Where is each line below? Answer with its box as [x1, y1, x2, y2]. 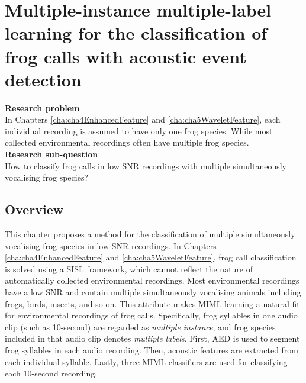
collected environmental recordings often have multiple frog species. [5, 136, 249, 149]
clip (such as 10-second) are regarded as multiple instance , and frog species [5, 320, 276, 333]
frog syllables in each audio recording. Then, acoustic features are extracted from [5, 343, 299, 356]
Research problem [5, 101, 80, 114]
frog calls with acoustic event [5, 44, 247, 68]
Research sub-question [5, 148, 98, 160]
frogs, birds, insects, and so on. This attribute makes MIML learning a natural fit [5, 297, 300, 310]
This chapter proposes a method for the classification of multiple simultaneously [5, 228, 295, 240]
